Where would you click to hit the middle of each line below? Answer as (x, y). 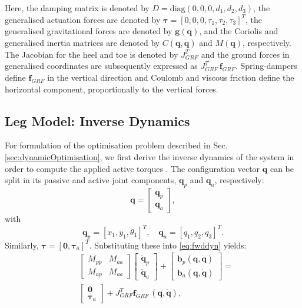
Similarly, (22, 245)
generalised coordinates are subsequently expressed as (101, 66)
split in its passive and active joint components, (91, 180)
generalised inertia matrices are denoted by (82, 42)
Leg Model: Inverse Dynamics (97, 120)
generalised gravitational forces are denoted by (89, 31)
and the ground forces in (245, 54)
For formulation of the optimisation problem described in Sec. (116, 145)
